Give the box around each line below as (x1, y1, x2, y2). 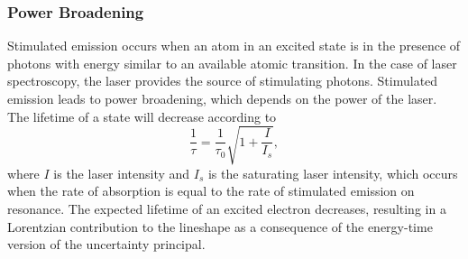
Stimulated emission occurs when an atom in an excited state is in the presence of (7, 36, 461, 55)
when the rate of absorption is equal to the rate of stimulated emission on (7, 181, 415, 200)
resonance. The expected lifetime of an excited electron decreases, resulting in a (7, 199, 446, 217)
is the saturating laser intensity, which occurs (207, 163, 458, 182)
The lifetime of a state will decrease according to (7, 106, 277, 125)
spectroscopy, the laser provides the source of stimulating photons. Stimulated (7, 71, 438, 90)
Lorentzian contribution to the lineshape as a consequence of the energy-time (7, 217, 433, 236)
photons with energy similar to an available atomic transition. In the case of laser (7, 53, 457, 72)
